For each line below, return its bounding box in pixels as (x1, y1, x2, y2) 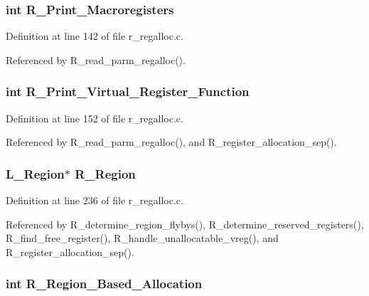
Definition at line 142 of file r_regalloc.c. (6, 28, 183, 43)
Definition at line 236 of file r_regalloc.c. (6, 193, 183, 208)
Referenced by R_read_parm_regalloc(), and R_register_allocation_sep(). (6, 134, 337, 149)
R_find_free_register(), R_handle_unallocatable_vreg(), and (6, 231, 279, 245)
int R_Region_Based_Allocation (6, 275, 203, 292)
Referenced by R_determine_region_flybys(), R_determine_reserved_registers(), (6, 216, 364, 231)
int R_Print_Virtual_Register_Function (6, 83, 250, 100)
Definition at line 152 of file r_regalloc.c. (6, 110, 183, 125)
